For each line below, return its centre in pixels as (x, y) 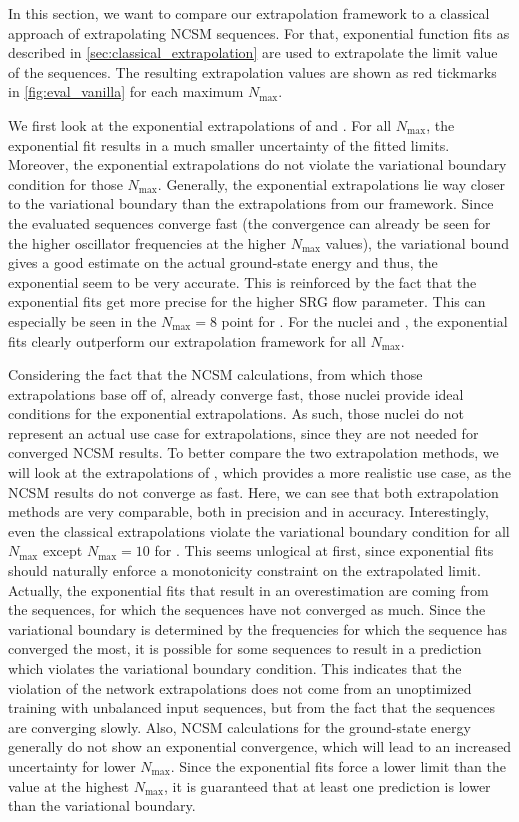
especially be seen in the (82, 320)
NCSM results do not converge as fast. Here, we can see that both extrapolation (253, 491)
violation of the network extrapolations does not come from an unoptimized (240, 687)
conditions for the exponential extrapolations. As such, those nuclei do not (236, 413)
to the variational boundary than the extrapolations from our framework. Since (251, 203)
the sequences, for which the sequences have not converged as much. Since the (247, 609)
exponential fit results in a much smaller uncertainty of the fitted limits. (229, 144)
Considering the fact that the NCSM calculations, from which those (215, 374)
